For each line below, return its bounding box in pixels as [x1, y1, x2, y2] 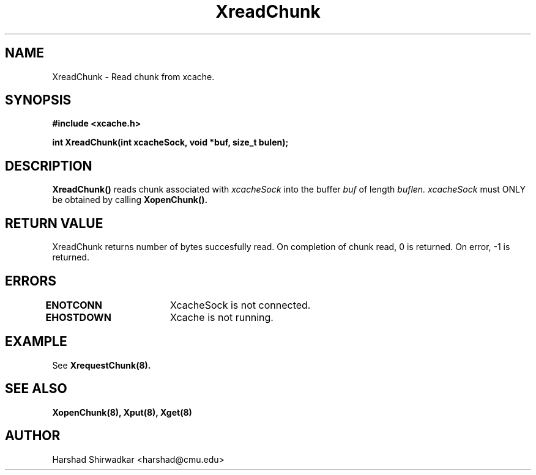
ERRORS [5, 273, 57, 289]
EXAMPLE [5, 334, 67, 350]
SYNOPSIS [5, 92, 72, 108]
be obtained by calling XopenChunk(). [52, 194, 208, 205]
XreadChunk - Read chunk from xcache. [52, 71, 215, 82]
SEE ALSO [5, 381, 67, 397]
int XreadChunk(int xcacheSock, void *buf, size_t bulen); [52, 137, 289, 148]
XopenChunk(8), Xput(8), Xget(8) [52, 407, 192, 418]
